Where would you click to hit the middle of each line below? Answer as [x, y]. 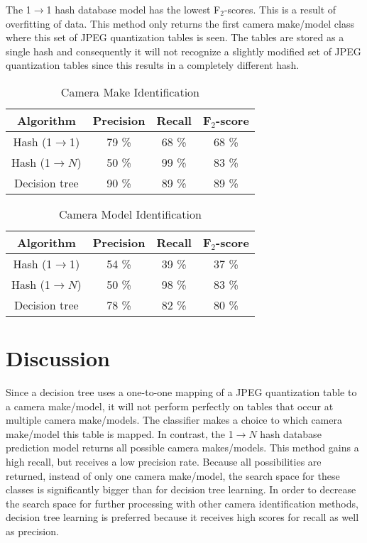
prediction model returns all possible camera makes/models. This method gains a [182, 448]
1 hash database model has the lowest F [133, 9]
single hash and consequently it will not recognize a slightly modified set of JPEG [183, 51]
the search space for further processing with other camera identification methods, [182, 503]
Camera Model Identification [130, 214]
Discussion [58, 358]
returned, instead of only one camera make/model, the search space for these [173, 475]
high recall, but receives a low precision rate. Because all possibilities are [164, 462]
